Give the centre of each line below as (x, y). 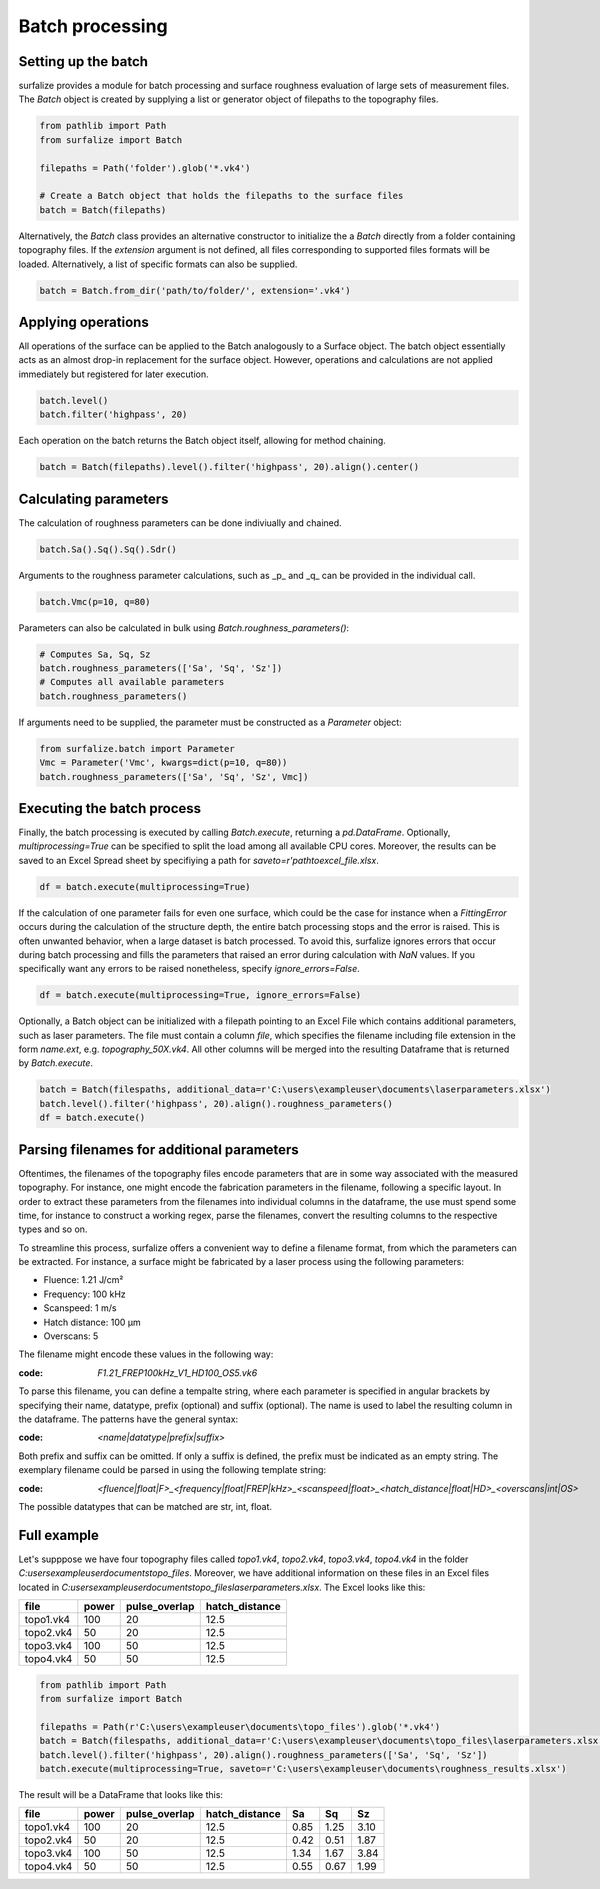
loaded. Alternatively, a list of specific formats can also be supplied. (158, 264)
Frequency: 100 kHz (85, 1294)
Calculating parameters (93, 498)
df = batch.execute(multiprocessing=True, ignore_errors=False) (200, 995)
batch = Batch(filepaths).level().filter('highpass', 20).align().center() (229, 467)
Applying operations (83, 321)
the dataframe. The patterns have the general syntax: (128, 1419)
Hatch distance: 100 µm (92, 1322)
